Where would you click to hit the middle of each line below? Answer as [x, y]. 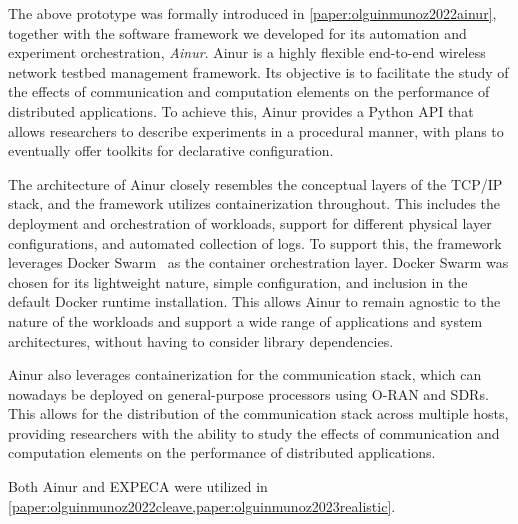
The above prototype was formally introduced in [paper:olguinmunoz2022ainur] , [252, 13]
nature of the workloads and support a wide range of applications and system [245, 320]
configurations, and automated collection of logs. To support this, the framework [255, 242]
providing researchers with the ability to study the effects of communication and [254, 432]
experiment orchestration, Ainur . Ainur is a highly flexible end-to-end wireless [247, 52]
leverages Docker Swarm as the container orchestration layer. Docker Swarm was [258, 262]
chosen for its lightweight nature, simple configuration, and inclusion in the [238, 281]
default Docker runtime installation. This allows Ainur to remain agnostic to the [254, 301]
